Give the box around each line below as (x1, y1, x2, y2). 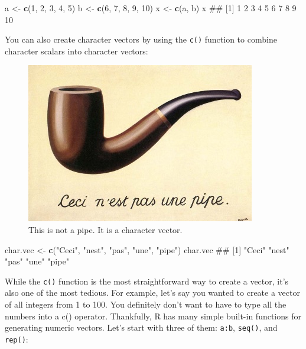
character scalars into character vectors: (5, 44, 148, 57)
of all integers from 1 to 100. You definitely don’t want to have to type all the (5, 298, 287, 311)
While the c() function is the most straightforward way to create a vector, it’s (5, 274, 289, 287)
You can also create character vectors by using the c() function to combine (5, 33, 277, 46)
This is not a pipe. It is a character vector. (28, 224, 183, 236)
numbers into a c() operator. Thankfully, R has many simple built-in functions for (5, 309, 301, 322)
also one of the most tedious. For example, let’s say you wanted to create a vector (5, 286, 300, 299)
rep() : (5, 332, 28, 345)
